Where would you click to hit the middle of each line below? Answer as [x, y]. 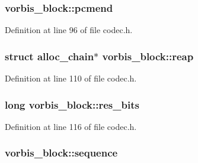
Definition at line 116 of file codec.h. [71, 126]
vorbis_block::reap [148, 56]
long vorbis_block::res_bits [72, 104]
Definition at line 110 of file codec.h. [71, 78]
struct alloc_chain [49, 56]
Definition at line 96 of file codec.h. [69, 30]
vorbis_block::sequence [61, 153]
